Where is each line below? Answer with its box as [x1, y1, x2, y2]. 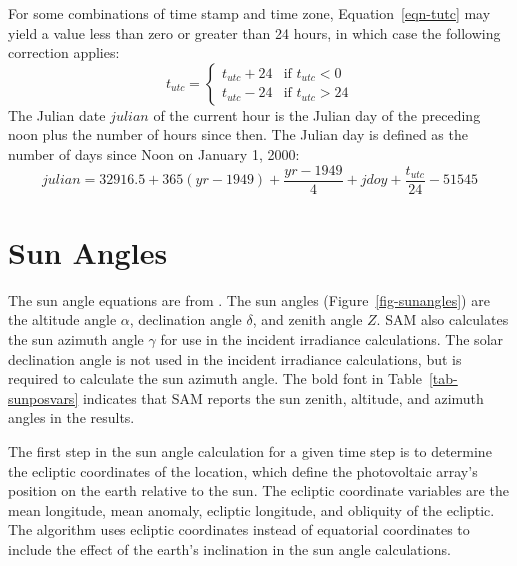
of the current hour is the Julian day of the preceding [153, 104, 481, 125]
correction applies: [8, 42, 120, 63]
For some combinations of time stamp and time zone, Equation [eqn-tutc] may [8, 3, 491, 23]
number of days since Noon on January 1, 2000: [8, 143, 300, 164]
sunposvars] [8, 387, 79, 408]
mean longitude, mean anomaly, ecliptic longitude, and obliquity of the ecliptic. [8, 499, 495, 520]
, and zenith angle [252, 309, 363, 330]
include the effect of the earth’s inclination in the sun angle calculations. [8, 538, 451, 559]
